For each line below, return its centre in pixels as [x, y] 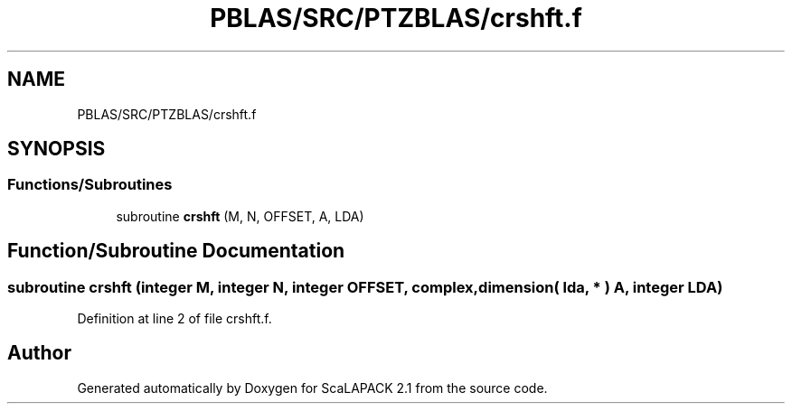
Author [39, 353]
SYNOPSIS [57, 149]
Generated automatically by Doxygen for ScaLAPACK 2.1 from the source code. [312, 388]
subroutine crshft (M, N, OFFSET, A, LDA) [240, 216]
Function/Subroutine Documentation [176, 251]
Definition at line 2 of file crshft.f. [174, 319]
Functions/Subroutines [90, 185]
